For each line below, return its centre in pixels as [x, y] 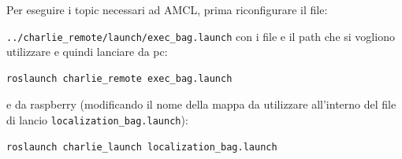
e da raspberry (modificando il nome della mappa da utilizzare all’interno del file [201, 104]
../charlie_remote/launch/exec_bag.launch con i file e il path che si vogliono [201, 36]
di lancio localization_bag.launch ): [97, 120]
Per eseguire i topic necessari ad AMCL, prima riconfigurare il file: [167, 9]
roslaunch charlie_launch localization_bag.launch [142, 147]
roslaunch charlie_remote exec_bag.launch [119, 78]
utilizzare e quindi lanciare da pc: [87, 52]
